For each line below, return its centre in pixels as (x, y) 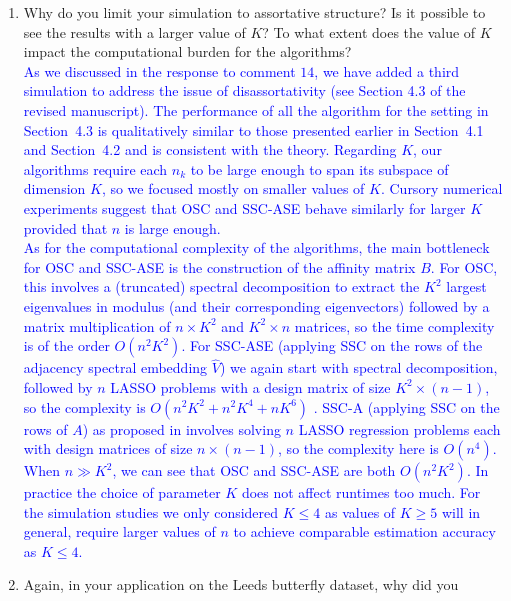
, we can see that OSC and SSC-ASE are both (254, 470)
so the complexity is (84, 406)
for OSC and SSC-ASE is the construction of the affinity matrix (219, 266)
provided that (65, 227)
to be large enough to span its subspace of (319, 168)
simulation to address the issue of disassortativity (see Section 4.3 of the (244, 90)
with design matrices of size (108, 448)
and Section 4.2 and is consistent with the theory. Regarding (210, 149)
